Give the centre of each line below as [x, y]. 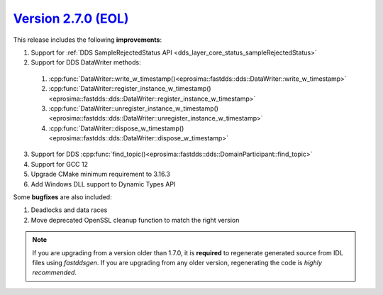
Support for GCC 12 [60, 164]
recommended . [55, 272]
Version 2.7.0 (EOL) [71, 18]
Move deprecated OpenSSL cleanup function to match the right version [135, 220]
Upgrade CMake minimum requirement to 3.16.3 [100, 174]
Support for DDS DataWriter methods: [86, 62]
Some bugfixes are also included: [63, 197]
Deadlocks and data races [69, 210]
